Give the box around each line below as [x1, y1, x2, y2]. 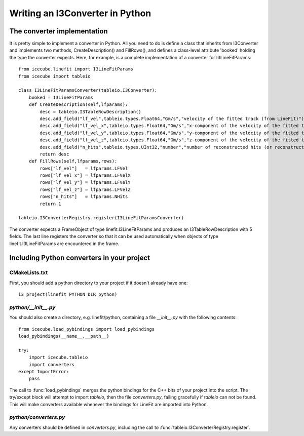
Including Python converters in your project [9, 254, 150, 262]
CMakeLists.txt [9, 269, 48, 276]
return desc [40, 151, 69, 157]
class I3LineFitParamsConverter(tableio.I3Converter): [18, 88, 158, 93]
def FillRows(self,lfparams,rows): [28, 158, 118, 164]
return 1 [40, 201, 61, 207]
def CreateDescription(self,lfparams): [28, 102, 128, 107]
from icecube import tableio [18, 73, 91, 79]
